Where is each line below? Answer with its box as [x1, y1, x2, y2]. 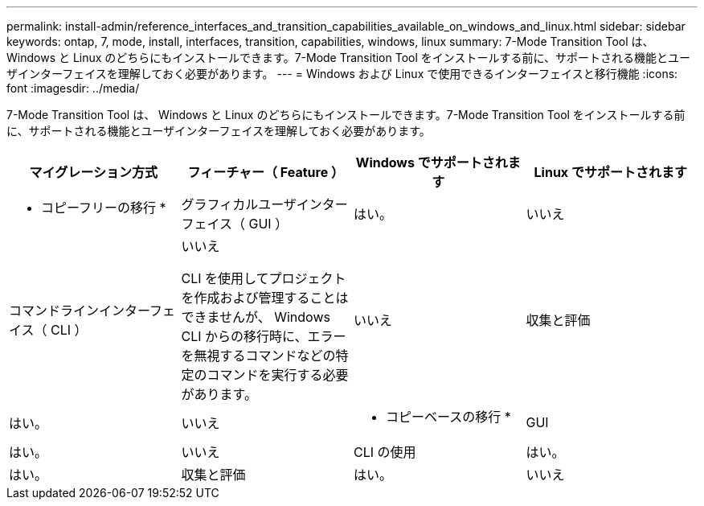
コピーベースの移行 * [386, 409, 511, 425]
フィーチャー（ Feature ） [187, 164, 344, 180]
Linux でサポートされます [534, 164, 687, 180]
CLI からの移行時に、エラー [181, 328, 346, 344]
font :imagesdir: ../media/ [6, 81, 140, 95]
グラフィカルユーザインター [181, 196, 348, 212]
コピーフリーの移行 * [41, 200, 166, 216]
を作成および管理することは [181, 290, 349, 306]
